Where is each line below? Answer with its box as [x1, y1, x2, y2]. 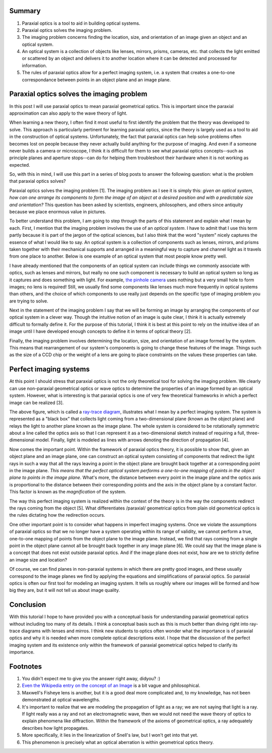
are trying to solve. [9, 298, 48, 304]
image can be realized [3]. [9, 399, 64, 406]
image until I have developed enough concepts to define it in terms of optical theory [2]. [9, 328, 192, 334]
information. [22, 62, 47, 68]
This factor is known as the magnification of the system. [9, 489, 126, 495]
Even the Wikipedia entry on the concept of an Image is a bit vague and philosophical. [22, 682, 200, 689]
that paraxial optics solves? [9, 178, 66, 184]
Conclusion [9, 600, 46, 609]
